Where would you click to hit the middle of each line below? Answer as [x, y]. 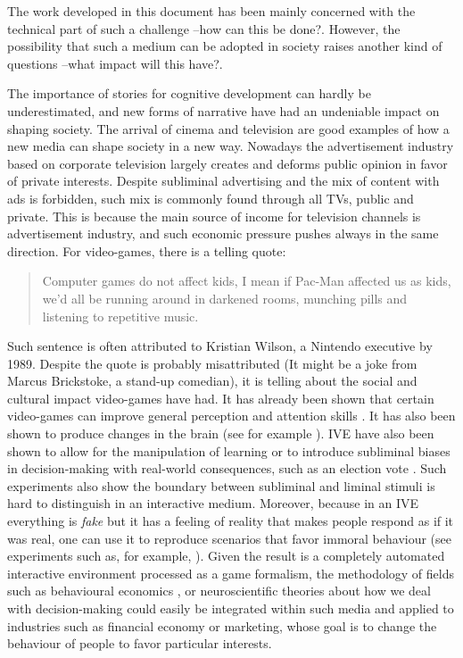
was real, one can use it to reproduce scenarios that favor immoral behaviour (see [230, 538]
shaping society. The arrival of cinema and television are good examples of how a [228, 128]
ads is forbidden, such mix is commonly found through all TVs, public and [211, 198]
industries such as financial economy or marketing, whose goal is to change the [222, 625]
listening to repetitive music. [120, 316]
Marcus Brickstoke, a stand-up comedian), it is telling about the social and [212, 381]
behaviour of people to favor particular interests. [140, 643]
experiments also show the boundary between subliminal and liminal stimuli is [221, 485]
